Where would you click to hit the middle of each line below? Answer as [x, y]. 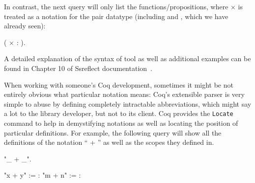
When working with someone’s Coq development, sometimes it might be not [119, 84]
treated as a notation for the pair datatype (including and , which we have [116, 16]
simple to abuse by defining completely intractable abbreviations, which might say [128, 103]
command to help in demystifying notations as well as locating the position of [121, 123]
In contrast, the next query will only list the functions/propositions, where [116, 6]
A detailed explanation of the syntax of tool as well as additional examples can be [127, 58]
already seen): [25, 26]
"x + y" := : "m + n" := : [42, 175]
